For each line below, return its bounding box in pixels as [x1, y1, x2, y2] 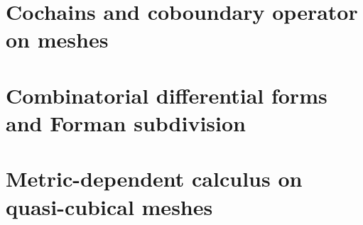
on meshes [6, 25, 109, 54]
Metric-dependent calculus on [6, 164, 303, 193]
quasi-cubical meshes [6, 192, 213, 221]
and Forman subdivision [6, 108, 246, 137]
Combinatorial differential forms [6, 80, 327, 109]
